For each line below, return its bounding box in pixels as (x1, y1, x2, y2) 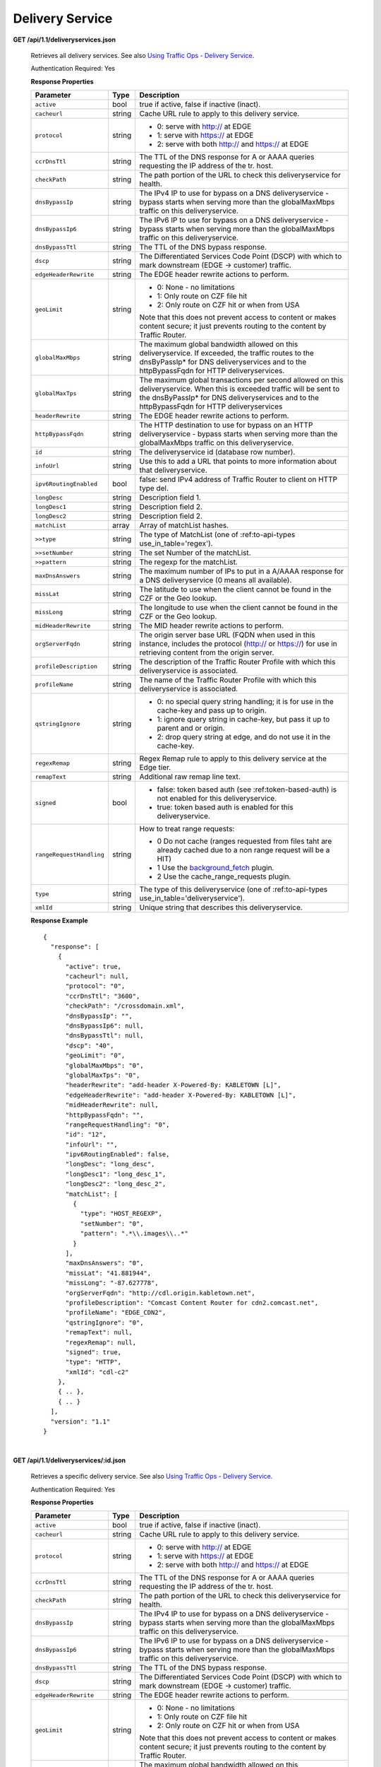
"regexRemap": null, (65, 1338, 137, 1346)
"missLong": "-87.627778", (65, 1279, 159, 1287)
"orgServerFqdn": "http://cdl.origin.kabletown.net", (65, 1288, 255, 1297)
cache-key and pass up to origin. (157, 705, 267, 715)
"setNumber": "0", (80, 1219, 144, 1228)
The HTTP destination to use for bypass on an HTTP (139, 421, 313, 430)
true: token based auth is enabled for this (157, 802, 294, 812)
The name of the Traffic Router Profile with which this (139, 675, 317, 685)
